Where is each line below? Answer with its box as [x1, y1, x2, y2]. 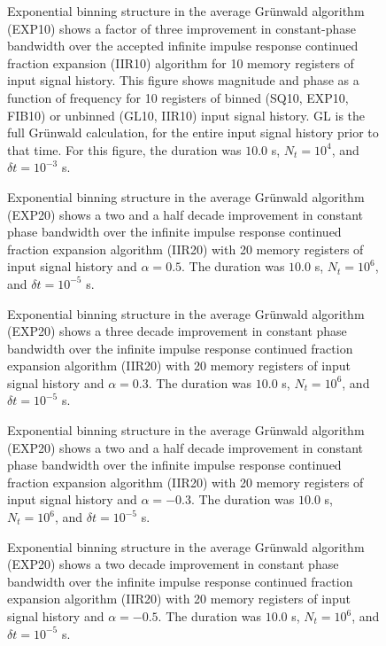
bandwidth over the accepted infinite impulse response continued [7, 36, 359, 55]
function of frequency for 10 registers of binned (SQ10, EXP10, [7, 88, 349, 106]
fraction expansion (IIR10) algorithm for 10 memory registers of [7, 53, 354, 72]
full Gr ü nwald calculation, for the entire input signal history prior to [7, 123, 379, 142]
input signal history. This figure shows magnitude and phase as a [7, 71, 359, 90]
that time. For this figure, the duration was [7, 140, 242, 159]
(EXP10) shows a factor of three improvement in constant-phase [7, 19, 356, 37]
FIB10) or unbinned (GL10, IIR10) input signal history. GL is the [7, 105, 366, 124]
